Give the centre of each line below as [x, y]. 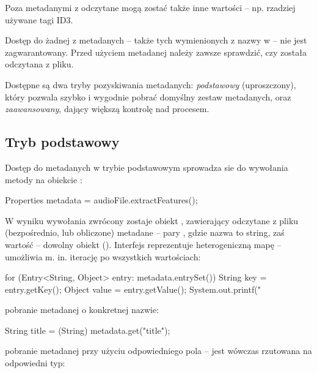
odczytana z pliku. [39, 64]
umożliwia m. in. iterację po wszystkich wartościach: [103, 256]
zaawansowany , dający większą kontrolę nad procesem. [107, 109]
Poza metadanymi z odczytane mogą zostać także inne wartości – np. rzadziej [150, 7]
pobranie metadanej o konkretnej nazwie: [82, 310]
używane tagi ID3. [39, 19]
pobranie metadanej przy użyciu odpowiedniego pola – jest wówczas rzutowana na [158, 351]
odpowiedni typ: [35, 363]
